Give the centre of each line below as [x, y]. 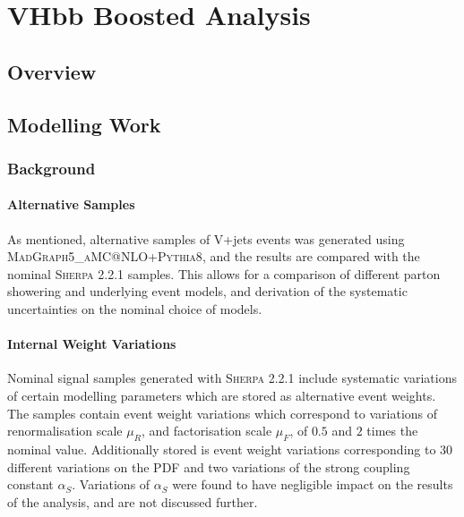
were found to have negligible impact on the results [313, 484]
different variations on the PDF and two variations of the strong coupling [209, 466]
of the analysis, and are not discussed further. [133, 501]
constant [30, 484]
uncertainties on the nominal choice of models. [135, 308]
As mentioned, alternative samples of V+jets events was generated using [206, 238]
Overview [52, 71]
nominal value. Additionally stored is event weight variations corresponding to [222, 449]
